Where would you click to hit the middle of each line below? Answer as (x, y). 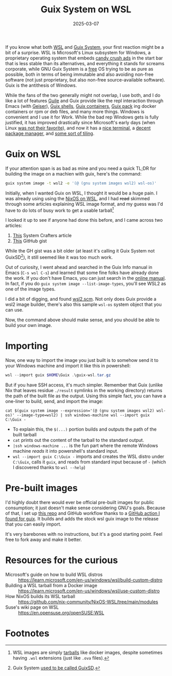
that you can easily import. (33, 524)
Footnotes (27, 633)
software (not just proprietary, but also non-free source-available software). (85, 80)
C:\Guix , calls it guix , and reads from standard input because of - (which (89, 462)
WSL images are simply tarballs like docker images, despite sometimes (88, 652)
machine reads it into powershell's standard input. (66, 451)
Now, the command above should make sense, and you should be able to (82, 320)
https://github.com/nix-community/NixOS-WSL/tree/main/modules (88, 602)
